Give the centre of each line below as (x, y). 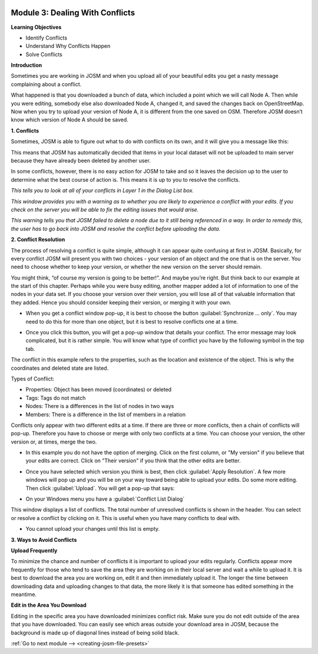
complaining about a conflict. (46, 84)
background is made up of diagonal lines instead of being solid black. (95, 632)
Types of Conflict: (33, 379)
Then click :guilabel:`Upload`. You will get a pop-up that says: (100, 488)
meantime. (24, 594)
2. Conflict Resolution (38, 239)
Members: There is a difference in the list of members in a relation (105, 414)
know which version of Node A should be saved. (70, 120)
